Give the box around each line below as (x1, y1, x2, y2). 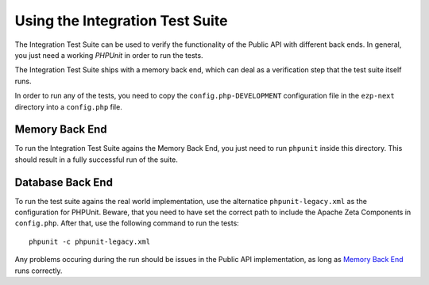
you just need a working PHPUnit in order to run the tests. (14, 50, 203, 60)
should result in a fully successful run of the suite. (14, 155, 179, 164)
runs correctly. (14, 266, 63, 275)
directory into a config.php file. (14, 102, 122, 111)
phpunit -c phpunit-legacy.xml (29, 237, 151, 246)
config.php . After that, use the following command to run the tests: (14, 218, 240, 228)
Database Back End (14, 175, 113, 189)
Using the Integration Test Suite (14, 12, 228, 29)
